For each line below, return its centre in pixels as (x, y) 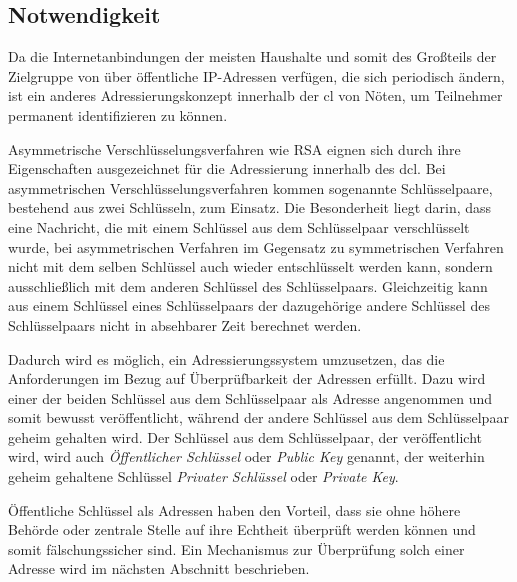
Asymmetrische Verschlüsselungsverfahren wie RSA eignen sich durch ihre (234, 148)
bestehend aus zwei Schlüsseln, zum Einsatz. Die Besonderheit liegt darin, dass (250, 207)
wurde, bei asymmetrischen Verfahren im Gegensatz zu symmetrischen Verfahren (256, 246)
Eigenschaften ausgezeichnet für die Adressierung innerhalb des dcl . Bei (227, 168)
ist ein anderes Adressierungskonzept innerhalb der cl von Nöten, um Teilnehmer (255, 95)
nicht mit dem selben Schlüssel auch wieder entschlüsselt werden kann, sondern (250, 266)
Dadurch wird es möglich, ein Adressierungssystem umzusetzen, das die (226, 358)
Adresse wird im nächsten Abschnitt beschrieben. (159, 568)
